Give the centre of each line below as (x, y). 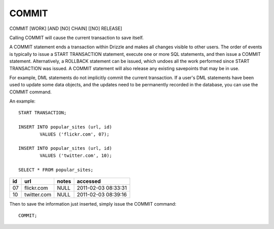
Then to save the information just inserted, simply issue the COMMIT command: (93, 204)
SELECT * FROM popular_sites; (56, 170)
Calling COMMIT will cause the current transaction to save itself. (77, 38)
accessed (89, 181)
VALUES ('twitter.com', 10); (76, 155)
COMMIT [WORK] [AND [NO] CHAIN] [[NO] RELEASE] (66, 28)
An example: (22, 101)
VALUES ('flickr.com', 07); (75, 134)
